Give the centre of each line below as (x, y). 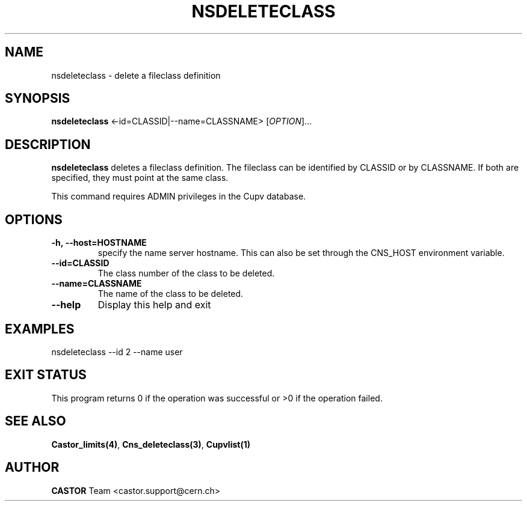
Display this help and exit (154, 305)
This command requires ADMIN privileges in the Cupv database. (179, 197)
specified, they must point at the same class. (140, 178)
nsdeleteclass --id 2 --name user (117, 352)
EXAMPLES (40, 329)
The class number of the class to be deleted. (186, 273)
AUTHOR (32, 468)
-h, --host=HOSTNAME (99, 243)
